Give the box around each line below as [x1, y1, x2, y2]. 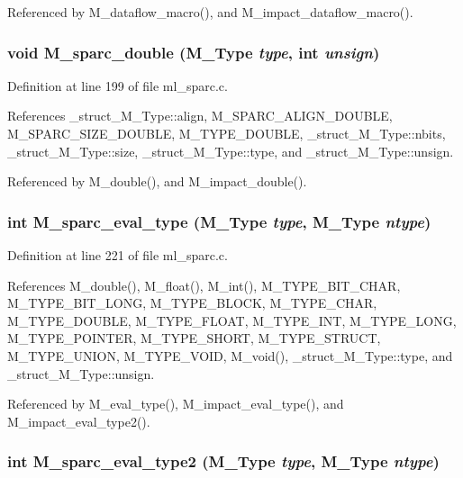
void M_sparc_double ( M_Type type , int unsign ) [7, 41, 380, 63]
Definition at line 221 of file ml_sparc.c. [7, 246, 228, 264]
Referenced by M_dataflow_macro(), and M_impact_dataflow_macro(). [7, 3, 413, 21]
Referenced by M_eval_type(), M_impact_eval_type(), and [7, 394, 344, 413]
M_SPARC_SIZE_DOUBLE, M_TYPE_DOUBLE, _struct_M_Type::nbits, [7, 124, 446, 142]
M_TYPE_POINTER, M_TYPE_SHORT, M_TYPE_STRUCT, [7, 329, 381, 347]
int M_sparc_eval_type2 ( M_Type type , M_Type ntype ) [7, 450, 440, 473]
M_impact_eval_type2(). [7, 411, 150, 430]
